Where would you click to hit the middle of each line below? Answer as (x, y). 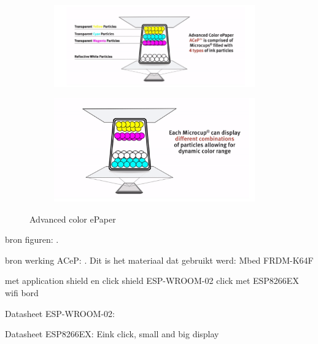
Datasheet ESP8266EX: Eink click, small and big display (112, 334)
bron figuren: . (32, 239)
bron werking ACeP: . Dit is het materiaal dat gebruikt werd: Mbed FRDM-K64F (159, 260)
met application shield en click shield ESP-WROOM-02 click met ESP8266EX (152, 281)
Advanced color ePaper (73, 219)
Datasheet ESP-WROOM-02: (60, 313)
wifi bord (22, 293)
